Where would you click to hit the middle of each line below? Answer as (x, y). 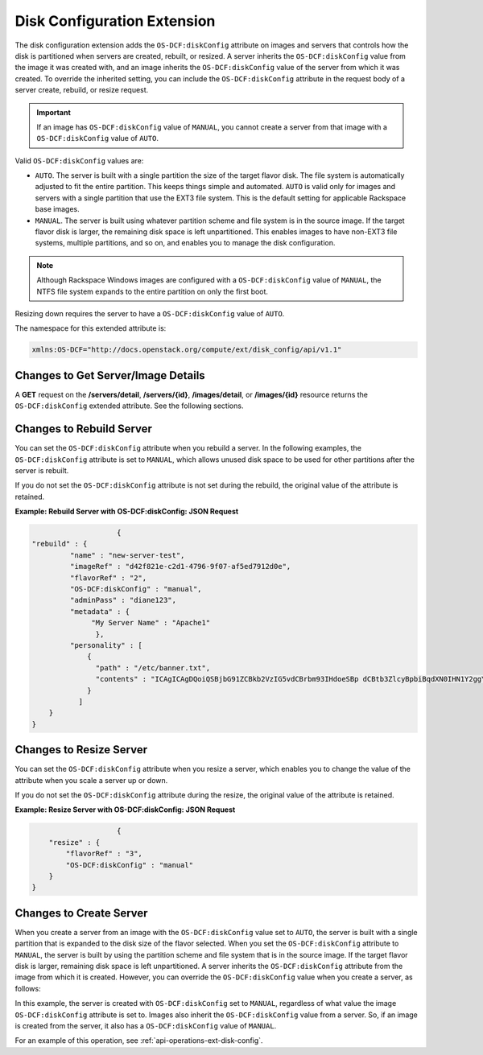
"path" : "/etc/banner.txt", (153, 668)
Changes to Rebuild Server (84, 429)
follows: (28, 988)
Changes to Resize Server (81, 750)
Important (54, 112)
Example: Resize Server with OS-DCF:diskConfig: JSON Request (125, 810)
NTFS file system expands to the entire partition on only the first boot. (153, 291)
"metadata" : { (100, 611)
